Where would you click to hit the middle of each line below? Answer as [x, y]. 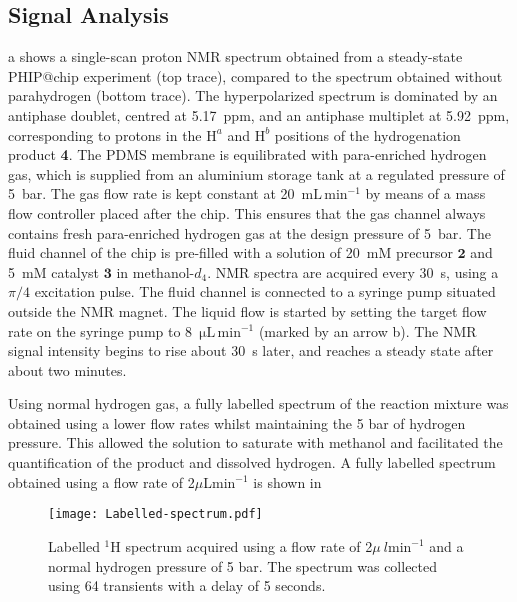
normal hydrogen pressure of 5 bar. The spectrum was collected [243, 565]
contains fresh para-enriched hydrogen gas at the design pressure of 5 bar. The [249, 232]
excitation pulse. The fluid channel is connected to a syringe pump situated [265, 291]
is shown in [287, 481]
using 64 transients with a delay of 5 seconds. [187, 585]
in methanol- [155, 271]
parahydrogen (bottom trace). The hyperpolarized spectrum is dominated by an [253, 95]
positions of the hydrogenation [367, 134]
